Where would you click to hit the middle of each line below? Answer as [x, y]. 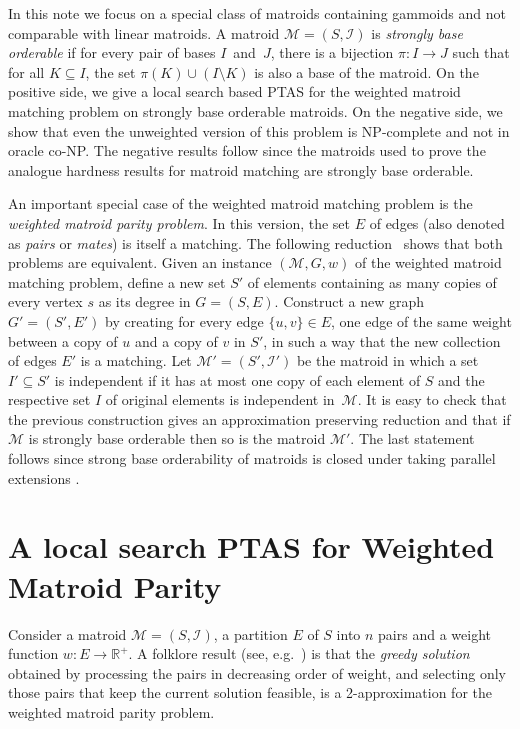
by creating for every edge [184, 320]
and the [461, 379]
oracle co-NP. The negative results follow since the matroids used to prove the [247, 150]
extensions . [44, 477]
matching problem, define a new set [117, 281]
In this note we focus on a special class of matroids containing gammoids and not [257, 13]
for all [26, 71]
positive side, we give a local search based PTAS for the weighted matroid [234, 91]
